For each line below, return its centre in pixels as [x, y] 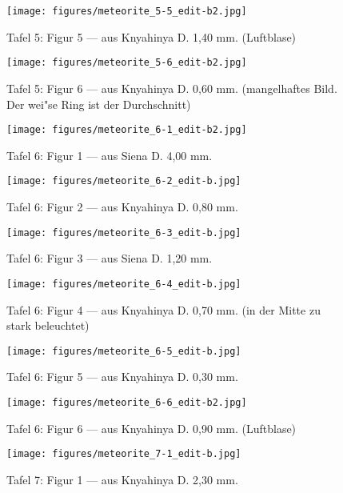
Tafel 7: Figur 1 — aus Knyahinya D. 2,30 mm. [122, 479]
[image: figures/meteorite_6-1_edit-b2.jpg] [127, 130]
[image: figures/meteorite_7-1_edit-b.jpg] [124, 454]
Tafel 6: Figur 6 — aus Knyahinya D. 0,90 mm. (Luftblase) [152, 428]
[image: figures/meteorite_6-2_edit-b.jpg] [124, 181]
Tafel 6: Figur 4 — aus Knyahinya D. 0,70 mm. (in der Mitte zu [164, 309]
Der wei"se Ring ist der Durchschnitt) [99, 104]
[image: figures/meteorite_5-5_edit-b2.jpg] [127, 11]
